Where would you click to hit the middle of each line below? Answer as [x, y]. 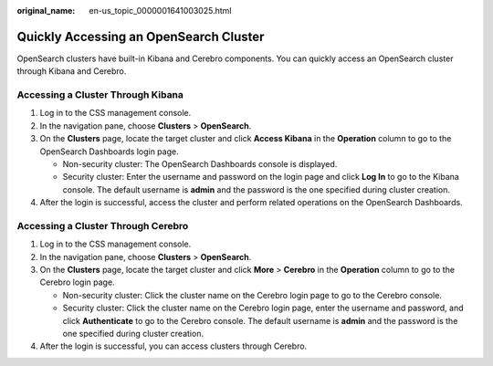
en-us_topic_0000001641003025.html [160, 10]
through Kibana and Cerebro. [72, 71]
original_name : [46, 10]
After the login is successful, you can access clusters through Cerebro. [173, 346]
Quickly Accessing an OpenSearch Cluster [141, 37]
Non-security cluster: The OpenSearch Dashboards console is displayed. [200, 164]
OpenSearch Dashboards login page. [109, 152]
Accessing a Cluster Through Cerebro [103, 225]
